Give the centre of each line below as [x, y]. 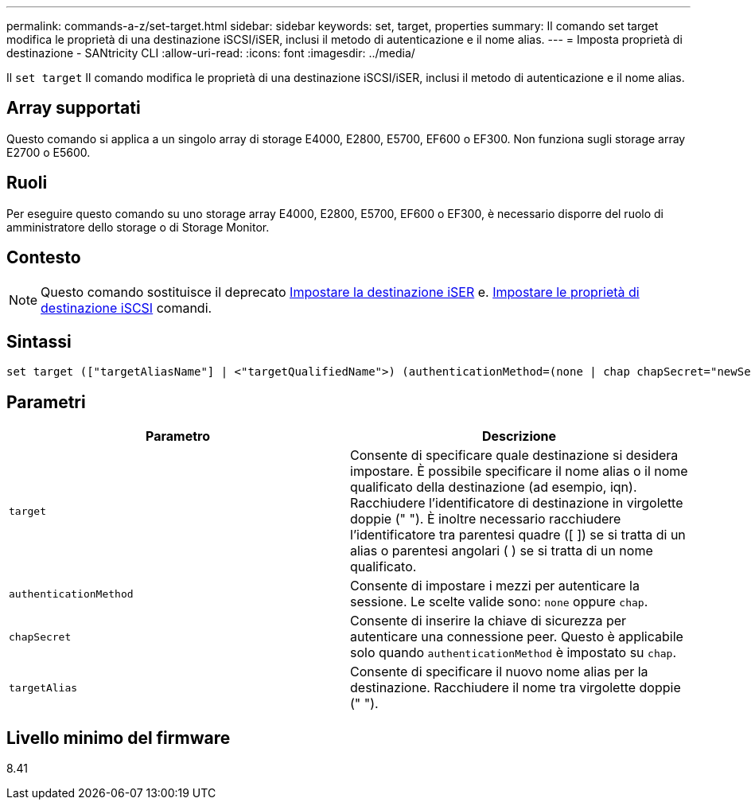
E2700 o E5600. [49, 152]
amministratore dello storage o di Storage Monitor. [138, 227]
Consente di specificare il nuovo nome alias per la [499, 672]
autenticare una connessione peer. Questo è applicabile [517, 637]
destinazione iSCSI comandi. [126, 308]
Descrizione [519, 436]
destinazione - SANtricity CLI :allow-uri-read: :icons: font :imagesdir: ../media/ [211, 53]
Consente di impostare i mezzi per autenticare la [495, 586]
